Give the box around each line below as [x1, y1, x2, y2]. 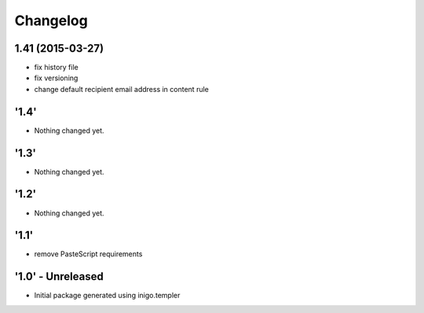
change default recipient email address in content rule [34, 84, 210, 94]
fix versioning [34, 73, 79, 83]
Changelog [14, 12, 88, 29]
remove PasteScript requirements [34, 249, 143, 259]
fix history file [34, 63, 79, 72]
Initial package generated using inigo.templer [34, 291, 181, 300]
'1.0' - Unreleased [14, 270, 104, 283]
